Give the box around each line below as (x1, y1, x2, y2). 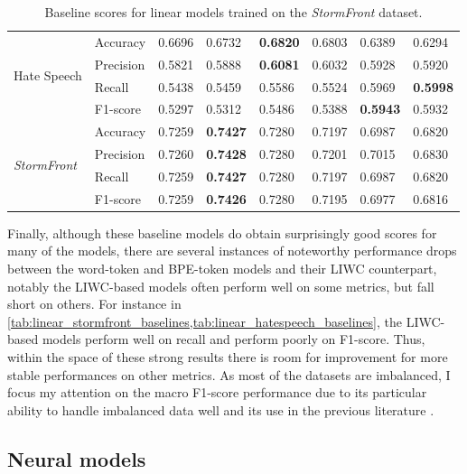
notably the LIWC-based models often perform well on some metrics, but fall (7, 276, 434, 295)
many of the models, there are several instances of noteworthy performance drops (7, 241, 457, 260)
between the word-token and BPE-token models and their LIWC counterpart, (7, 259, 437, 278)
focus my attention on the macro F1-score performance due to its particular (7, 383, 427, 402)
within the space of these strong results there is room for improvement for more (7, 348, 448, 366)
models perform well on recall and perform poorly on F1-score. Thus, (42, 330, 425, 349)
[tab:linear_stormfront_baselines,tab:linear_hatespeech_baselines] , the (7, 311, 402, 330)
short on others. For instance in (7, 294, 182, 313)
